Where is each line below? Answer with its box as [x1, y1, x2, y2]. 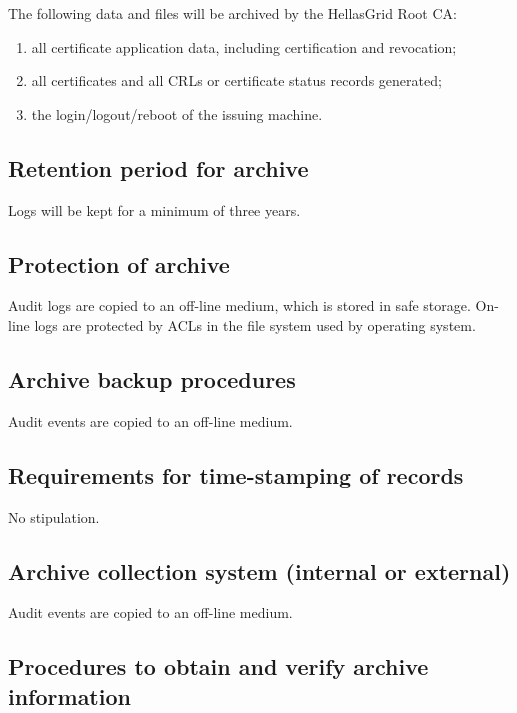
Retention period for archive [8, 152, 309, 183]
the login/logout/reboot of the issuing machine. [31, 103, 323, 124]
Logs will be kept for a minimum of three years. [8, 199, 301, 220]
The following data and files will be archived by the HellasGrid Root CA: [8, 3, 457, 23]
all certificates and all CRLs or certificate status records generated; [31, 70, 442, 91]
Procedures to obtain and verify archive [8, 651, 429, 682]
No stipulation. [8, 506, 100, 527]
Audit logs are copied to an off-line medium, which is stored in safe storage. [8, 295, 471, 316]
